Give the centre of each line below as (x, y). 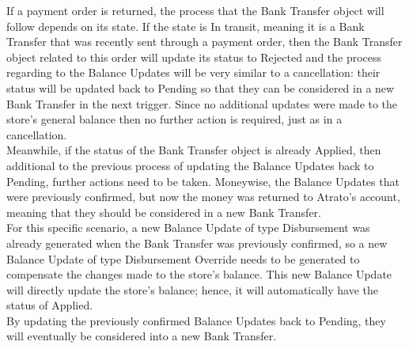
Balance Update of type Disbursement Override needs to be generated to (183, 258)
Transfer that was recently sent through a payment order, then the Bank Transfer (204, 42)
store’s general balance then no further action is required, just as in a (174, 119)
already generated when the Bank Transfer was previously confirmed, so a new (197, 243)
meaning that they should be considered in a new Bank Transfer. (164, 212)
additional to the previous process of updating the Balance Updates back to (190, 165)
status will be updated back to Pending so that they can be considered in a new (201, 87)
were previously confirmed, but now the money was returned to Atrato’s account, (203, 197)
